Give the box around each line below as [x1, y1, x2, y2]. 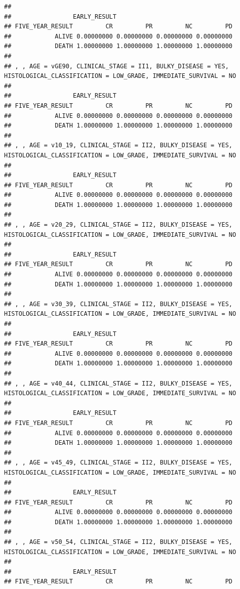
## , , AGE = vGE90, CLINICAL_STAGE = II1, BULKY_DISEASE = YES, [4, 62, 229, 70]
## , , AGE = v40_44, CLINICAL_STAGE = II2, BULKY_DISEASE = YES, [4, 380, 233, 387]
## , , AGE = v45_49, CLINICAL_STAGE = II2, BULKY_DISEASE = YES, [4, 459, 233, 467]
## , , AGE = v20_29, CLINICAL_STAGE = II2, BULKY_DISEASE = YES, [4, 221, 233, 229]
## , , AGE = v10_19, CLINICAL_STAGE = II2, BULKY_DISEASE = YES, [4, 142, 233, 149]
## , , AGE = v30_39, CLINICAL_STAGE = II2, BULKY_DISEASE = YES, [4, 300, 233, 308]
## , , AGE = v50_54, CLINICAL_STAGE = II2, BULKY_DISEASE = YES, [4, 538, 233, 546]
